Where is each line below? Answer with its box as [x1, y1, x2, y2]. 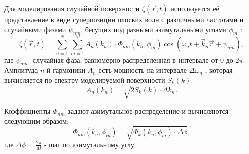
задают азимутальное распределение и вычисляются [67, 106, 229, 116]
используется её [170, 3, 219, 13]
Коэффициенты [4, 106, 51, 116]
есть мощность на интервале [98, 65, 187, 75]
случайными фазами [4, 24, 66, 34]
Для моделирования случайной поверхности [4, 3, 140, 13]
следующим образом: [4, 115, 69, 126]
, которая [205, 65, 233, 75]
